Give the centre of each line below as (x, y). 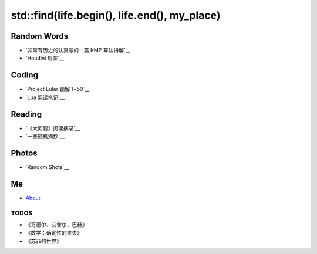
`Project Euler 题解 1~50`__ (58, 89)
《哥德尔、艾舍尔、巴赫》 (56, 225)
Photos (24, 153)
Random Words (40, 36)
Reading (26, 114)
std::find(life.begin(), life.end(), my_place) (116, 15)
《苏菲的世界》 (43, 241)
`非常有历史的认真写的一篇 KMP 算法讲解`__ (78, 50)
